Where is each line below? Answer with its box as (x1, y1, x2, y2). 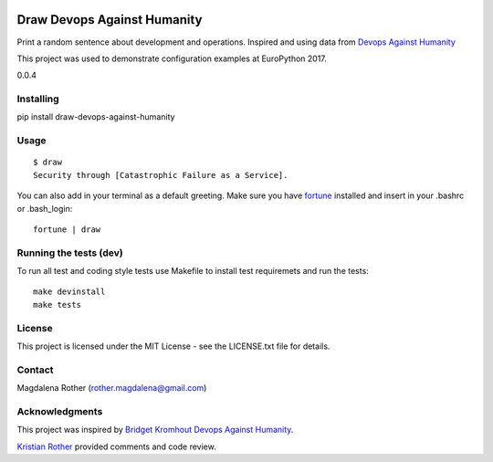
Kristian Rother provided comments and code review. (16, 441, 216, 452)
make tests (33, 299, 82, 310)
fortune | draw (33, 224, 101, 235)
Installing (16, 92, 59, 105)
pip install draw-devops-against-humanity (16, 111, 175, 122)
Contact (16, 363, 54, 376)
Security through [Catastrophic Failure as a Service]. (33, 170, 288, 180)
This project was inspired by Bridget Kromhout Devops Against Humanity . (16, 425, 294, 436)
